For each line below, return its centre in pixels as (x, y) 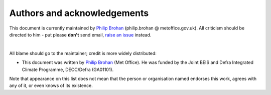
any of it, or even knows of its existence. (51, 85)
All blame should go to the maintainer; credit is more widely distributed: (83, 53)
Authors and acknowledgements (79, 13)
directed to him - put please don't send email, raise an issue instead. (80, 34)
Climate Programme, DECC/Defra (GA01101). (68, 69)
